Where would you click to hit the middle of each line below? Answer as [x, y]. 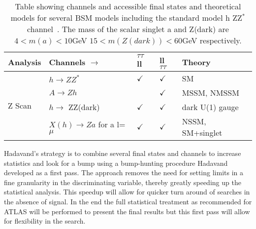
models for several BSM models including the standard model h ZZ [126, 18]
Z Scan [20, 105]
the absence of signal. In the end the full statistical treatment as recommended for [128, 201]
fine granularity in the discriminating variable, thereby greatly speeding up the [123, 182]
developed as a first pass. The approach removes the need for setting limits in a [124, 172]
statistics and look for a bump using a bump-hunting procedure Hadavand [116, 163]
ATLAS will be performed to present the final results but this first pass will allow [127, 211]
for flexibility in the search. [45, 221]
